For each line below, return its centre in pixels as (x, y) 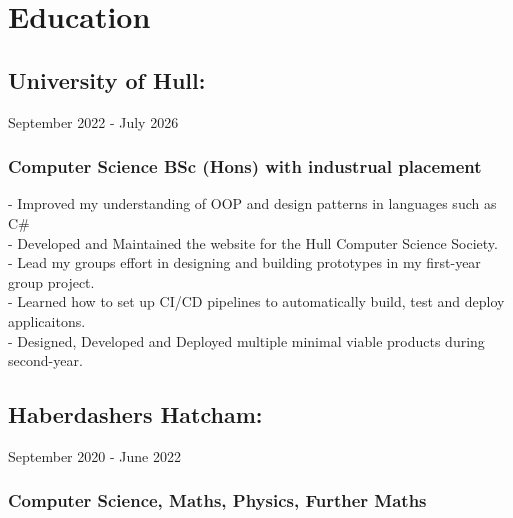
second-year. (45, 360)
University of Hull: (107, 79)
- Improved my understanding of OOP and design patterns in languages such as (252, 203)
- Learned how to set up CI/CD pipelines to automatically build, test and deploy (256, 301)
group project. (51, 281)
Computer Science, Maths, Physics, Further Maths (217, 500)
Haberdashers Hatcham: (135, 414)
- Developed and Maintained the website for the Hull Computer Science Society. (253, 242)
